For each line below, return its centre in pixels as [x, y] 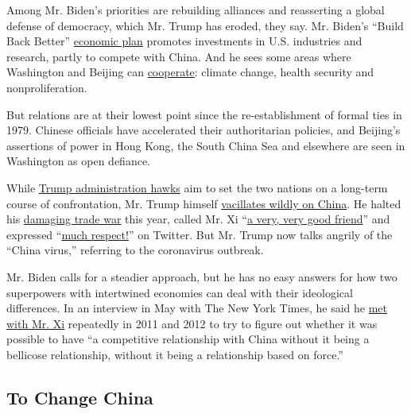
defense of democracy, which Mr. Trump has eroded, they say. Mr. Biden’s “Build [205, 25]
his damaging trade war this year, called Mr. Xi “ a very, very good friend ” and [198, 219]
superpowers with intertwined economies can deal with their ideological [180, 292]
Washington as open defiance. [79, 161]
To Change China [80, 397]
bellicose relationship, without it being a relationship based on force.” [175, 354]
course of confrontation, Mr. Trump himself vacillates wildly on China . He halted [204, 203]
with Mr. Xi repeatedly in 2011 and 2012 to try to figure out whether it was [192, 323]
